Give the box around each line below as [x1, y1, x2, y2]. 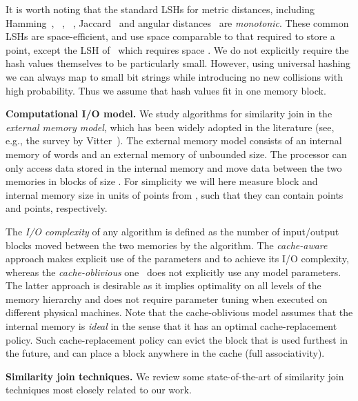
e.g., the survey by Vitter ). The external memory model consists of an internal [6, 133, 342, 148]
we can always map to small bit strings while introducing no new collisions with [6, 69, 343, 84]
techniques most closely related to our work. [6, 382, 192, 397]
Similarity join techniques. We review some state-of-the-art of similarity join [6, 369, 344, 383]
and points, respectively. [6, 201, 108, 215]
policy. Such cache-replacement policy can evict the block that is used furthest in [6, 332, 348, 346]
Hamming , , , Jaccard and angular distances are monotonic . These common [6, 15, 349, 30]
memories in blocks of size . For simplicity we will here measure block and [6, 174, 318, 188]
